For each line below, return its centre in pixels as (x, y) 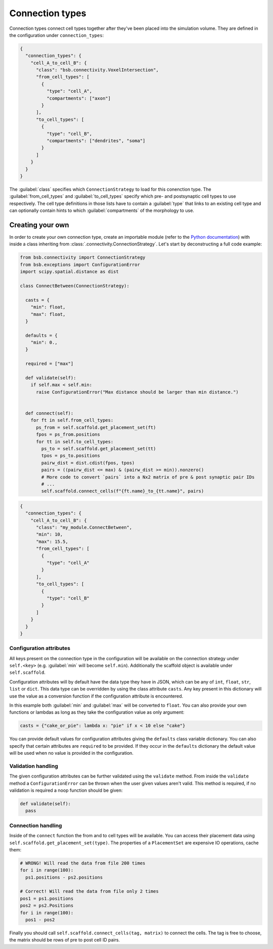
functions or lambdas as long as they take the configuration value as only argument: (97, 712)
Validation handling (34, 766)
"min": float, (48, 307)
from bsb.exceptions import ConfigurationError (80, 265)
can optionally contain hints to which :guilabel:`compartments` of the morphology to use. (102, 210)
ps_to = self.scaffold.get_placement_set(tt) (99, 448)
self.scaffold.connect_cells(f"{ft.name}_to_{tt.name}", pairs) (123, 491)
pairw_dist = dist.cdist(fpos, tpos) (88, 463)
